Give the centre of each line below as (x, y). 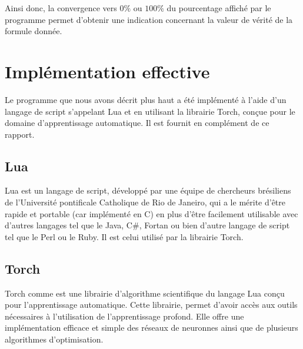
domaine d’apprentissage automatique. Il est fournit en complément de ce (137, 123)
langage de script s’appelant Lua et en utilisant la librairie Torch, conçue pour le (150, 111)
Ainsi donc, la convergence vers (61, 8)
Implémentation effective (107, 71)
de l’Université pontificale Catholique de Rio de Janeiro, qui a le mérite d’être (145, 202)
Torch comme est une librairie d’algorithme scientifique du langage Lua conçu (145, 293)
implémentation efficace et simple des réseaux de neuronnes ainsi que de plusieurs (151, 328)
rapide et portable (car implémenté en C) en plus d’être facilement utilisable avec (151, 213)
